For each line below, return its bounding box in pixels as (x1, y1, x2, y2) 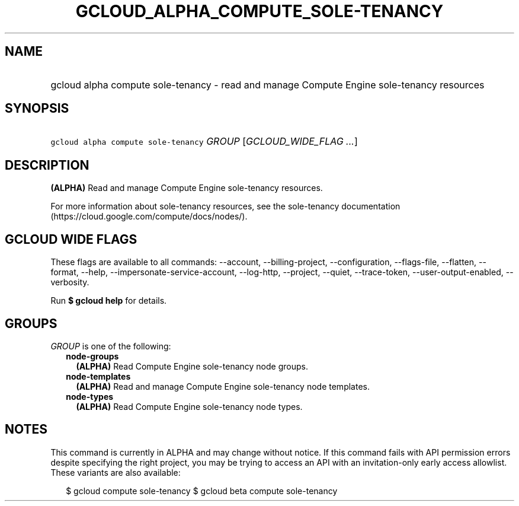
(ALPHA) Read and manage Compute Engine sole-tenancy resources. (50, 183, 323, 193)
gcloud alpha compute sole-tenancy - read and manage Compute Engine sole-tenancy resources (50, 78, 485, 91)
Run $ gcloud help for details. (50, 295, 167, 306)
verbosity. (50, 277, 89, 288)
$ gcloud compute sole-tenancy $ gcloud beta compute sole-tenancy (66, 485, 338, 496)
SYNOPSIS (5, 101, 69, 116)
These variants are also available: (50, 467, 181, 478)
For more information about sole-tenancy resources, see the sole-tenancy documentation (50, 201, 401, 212)
